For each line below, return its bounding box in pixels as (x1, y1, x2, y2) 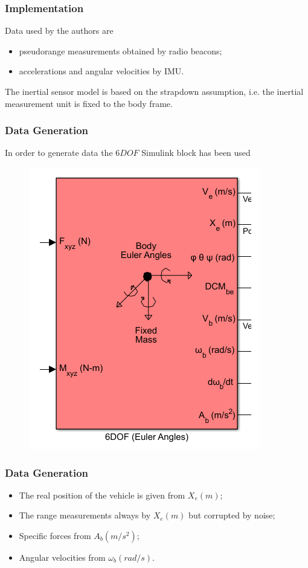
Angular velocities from (19, 551, 106, 563)
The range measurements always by (19, 509, 151, 521)
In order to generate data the (5, 146, 113, 159)
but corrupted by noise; (188, 509, 275, 521)
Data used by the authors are (5, 24, 114, 37)
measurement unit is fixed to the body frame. (5, 97, 173, 109)
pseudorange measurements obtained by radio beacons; (19, 44, 222, 57)
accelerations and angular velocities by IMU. (19, 65, 184, 77)
